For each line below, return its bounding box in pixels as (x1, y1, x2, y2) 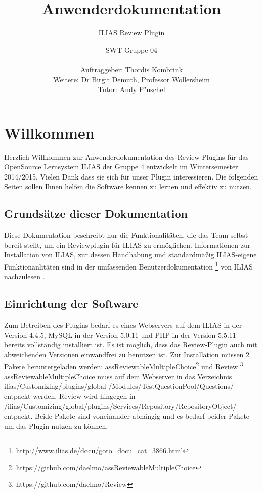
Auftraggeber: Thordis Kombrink (80, 64, 183, 74)
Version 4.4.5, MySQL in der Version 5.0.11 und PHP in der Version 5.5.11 (4, 329, 236, 340)
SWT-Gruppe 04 (105, 44, 158, 55)
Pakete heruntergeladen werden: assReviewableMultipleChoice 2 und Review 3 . (4, 360, 245, 372)
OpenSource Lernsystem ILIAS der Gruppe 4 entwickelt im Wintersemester (4, 161, 238, 172)
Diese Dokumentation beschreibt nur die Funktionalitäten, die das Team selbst (4, 230, 248, 240)
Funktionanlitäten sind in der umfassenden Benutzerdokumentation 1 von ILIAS (4, 259, 253, 272)
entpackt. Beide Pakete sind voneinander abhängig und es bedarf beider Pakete (4, 411, 250, 421)
